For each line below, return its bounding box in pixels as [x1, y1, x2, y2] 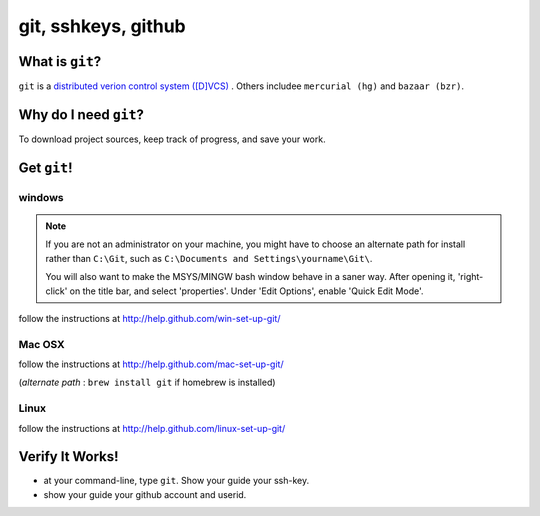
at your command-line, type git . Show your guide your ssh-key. [43, 475, 310, 487]
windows [18, 190, 64, 204]
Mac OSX [18, 337, 65, 351]
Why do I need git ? [18, 106, 145, 123]
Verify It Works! [18, 448, 119, 465]
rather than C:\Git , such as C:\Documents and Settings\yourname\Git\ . [45, 252, 373, 264]
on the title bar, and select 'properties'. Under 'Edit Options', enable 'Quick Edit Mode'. [69, 285, 424, 297]
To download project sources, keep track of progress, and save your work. [18, 133, 326, 145]
